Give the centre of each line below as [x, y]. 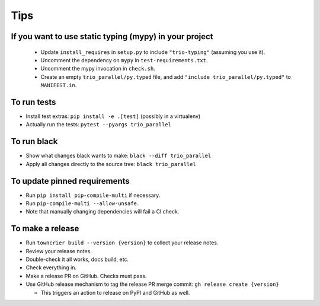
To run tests [33, 102]
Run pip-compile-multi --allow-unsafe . [82, 203]
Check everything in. [51, 267]
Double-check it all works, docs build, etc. [77, 259]
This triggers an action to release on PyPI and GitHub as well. [115, 292]
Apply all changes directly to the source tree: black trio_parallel [111, 164]
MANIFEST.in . [59, 85]
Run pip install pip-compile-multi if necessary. [93, 195]
